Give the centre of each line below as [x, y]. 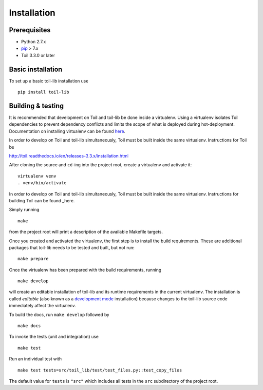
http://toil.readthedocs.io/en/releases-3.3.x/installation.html [69, 156]
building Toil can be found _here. [42, 200]
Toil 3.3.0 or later [38, 55]
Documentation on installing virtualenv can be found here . [67, 131]
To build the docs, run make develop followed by [59, 314]
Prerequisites [30, 30]
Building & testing [37, 106]
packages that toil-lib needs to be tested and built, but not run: [72, 247]
